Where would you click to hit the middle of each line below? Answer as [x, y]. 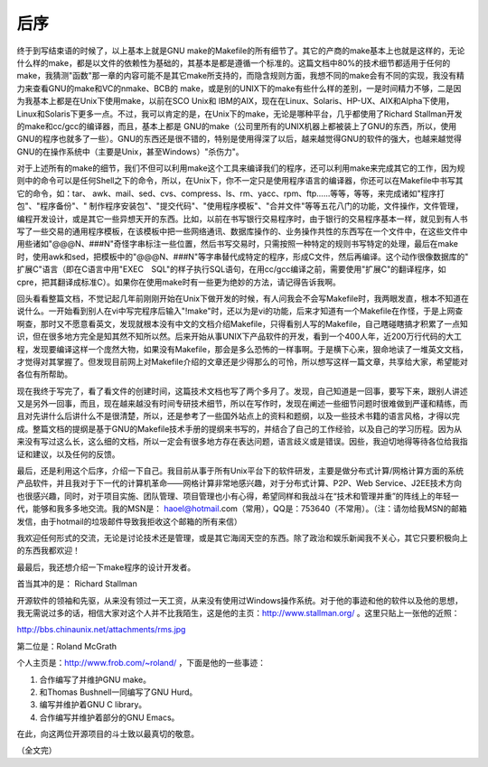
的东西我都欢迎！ [48, 550]
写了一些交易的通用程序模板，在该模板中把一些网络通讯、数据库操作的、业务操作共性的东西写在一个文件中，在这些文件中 [242, 231]
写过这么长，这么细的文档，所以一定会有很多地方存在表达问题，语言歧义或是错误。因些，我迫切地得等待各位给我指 [254, 442]
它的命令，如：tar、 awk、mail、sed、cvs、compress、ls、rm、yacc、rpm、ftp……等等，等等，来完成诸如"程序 [227, 193]
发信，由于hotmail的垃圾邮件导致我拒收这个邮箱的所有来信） [130, 521]
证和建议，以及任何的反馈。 [68, 454]
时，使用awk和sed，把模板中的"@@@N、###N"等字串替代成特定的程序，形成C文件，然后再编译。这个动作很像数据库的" [243, 257]
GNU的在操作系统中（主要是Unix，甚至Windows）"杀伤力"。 [130, 151]
